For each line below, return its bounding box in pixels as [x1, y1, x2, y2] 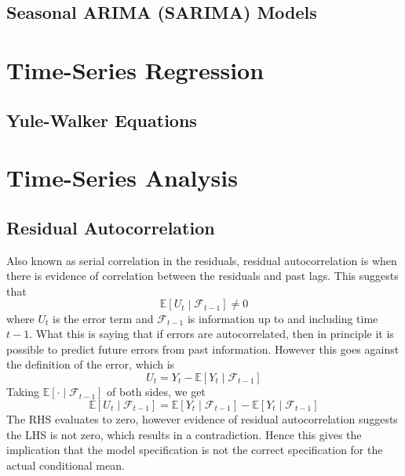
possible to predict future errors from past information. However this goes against [6, 340, 400, 357]
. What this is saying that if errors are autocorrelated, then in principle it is [29, 325, 394, 342]
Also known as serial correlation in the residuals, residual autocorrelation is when [6, 252, 397, 268]
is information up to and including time [187, 310, 378, 326]
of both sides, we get [107, 383, 206, 400]
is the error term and [53, 310, 154, 326]
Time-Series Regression [6, 53, 265, 85]
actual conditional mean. [6, 456, 125, 473]
